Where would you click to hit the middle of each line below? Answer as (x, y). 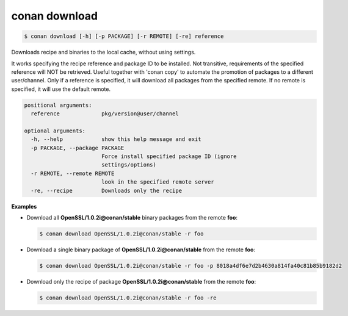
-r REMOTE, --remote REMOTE (73, 173)
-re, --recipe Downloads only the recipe (107, 190)
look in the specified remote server (158, 182)
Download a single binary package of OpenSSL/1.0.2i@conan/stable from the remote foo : (141, 250)
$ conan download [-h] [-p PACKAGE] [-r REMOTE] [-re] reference (124, 36)
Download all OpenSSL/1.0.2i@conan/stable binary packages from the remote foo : (132, 217)
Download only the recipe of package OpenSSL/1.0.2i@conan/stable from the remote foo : (141, 281)
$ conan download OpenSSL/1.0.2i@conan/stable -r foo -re (128, 298)
